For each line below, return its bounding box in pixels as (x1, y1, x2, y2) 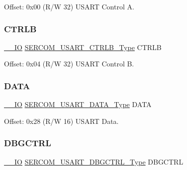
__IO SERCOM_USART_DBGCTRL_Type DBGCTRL (4, 156, 184, 167)
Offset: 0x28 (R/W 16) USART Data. (4, 115, 119, 126)
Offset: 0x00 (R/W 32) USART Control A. (4, 1, 134, 11)
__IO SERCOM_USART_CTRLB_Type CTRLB (4, 42, 162, 52)
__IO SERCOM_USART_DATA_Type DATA (4, 99, 152, 110)
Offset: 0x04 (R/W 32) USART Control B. (4, 58, 134, 69)
